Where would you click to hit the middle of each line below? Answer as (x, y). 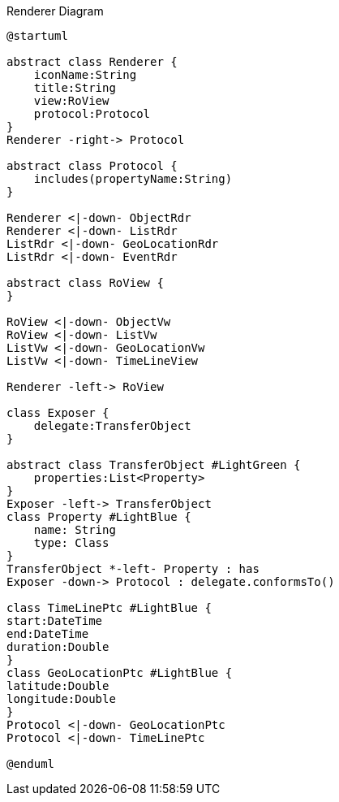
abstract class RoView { (85, 283)
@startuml (37, 36)
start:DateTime (55, 621)
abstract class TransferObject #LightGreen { (154, 465)
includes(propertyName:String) (133, 179)
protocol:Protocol (92, 114)
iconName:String (85, 75)
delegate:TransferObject (112, 426)
